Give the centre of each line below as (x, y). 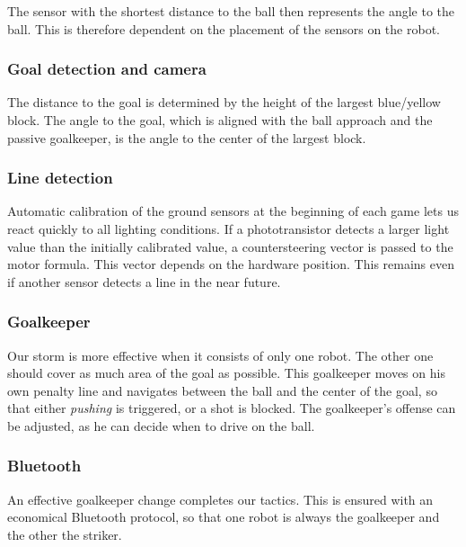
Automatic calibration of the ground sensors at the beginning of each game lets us (233, 211)
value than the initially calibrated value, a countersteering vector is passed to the (230, 246)
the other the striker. (65, 534)
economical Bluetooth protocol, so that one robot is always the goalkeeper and (224, 517)
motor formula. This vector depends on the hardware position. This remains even (231, 264)
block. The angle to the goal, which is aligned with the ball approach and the (220, 120)
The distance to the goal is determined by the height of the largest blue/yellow (224, 102)
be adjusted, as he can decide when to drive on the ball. (161, 425)
